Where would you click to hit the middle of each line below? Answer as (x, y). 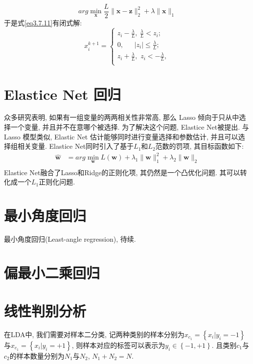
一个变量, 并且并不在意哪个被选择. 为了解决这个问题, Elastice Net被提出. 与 (130, 127)
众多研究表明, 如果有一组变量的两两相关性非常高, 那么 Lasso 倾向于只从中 (122, 117)
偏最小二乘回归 (52, 272)
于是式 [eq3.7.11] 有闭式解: (43, 23)
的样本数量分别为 (37, 356)
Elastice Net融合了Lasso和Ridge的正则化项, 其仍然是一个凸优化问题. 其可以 (122, 172)
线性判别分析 (45, 311)
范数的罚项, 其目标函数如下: (200, 146)
